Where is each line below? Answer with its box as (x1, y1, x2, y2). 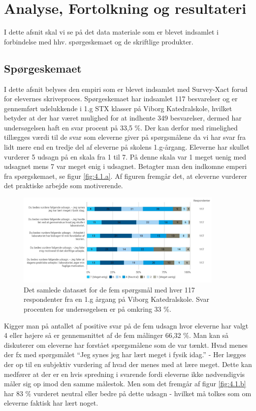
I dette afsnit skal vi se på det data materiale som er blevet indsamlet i (4, 27, 219, 37)
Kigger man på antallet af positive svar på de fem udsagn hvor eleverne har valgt (4, 320, 249, 330)
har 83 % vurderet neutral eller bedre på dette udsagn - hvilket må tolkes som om (4, 388, 252, 398)
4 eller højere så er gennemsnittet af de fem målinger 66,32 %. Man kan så (4, 330, 229, 340)
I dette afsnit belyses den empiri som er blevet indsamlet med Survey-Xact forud (4, 83, 248, 94)
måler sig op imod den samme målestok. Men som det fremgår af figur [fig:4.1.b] (4, 378, 246, 389)
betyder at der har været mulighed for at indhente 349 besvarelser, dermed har (4, 113, 242, 123)
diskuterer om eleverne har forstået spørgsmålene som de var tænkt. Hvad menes (4, 339, 248, 350)
